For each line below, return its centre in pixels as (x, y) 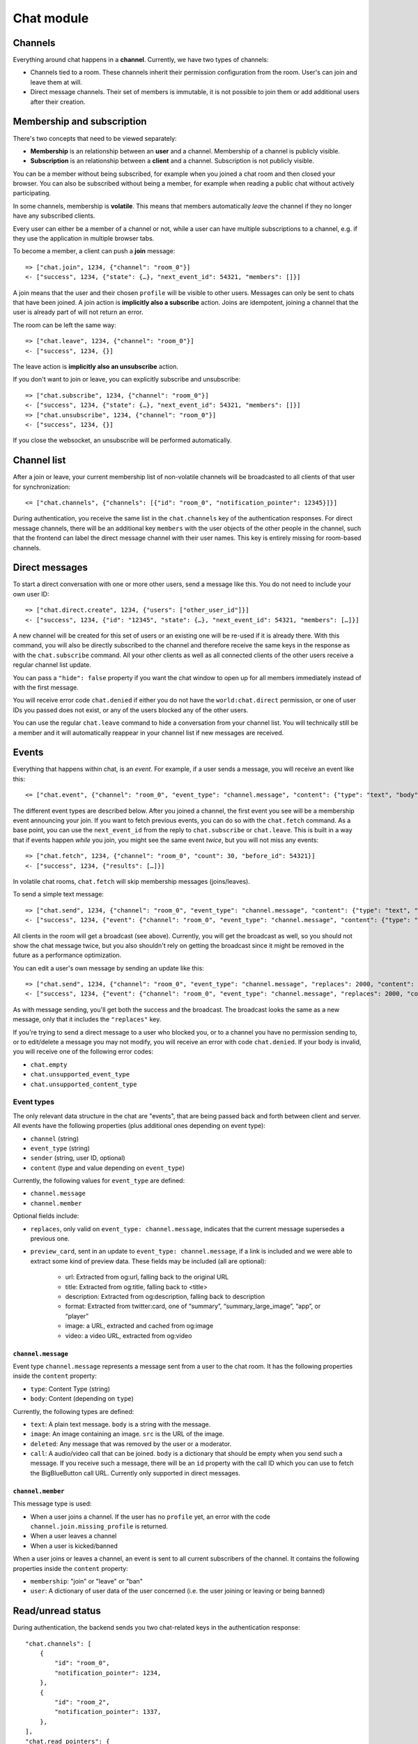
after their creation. (58, 102)
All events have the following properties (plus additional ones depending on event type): (139, 1126)
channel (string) (55, 1138)
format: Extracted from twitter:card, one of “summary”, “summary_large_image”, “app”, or (193, 1306)
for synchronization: (42, 487)
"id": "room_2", (82, 1702)
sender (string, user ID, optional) (78, 1158)
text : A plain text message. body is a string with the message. (121, 1424)
